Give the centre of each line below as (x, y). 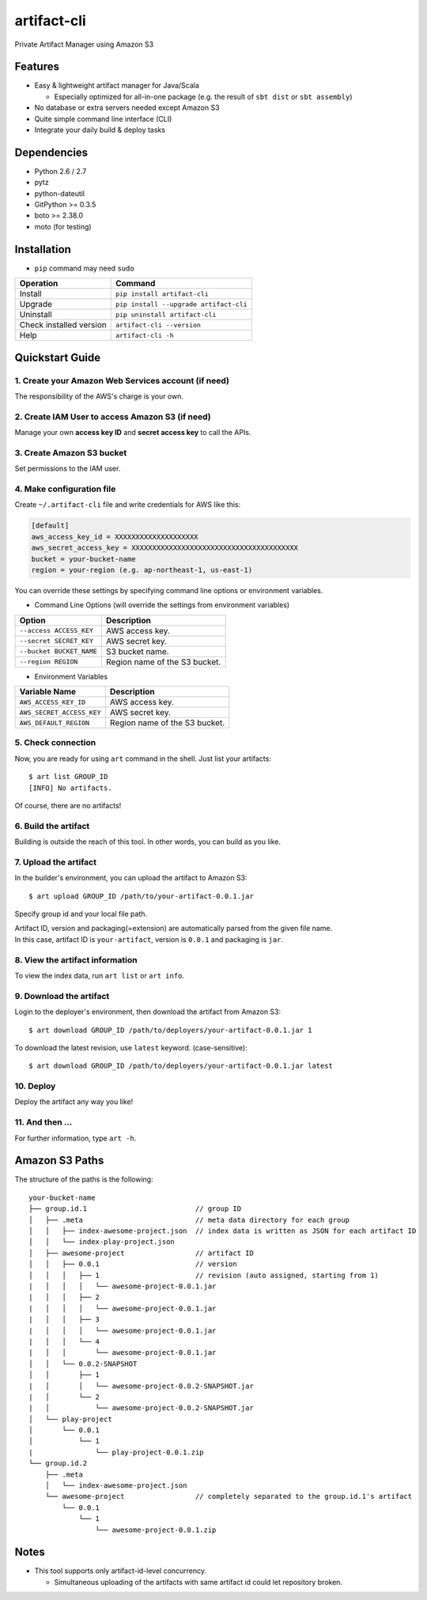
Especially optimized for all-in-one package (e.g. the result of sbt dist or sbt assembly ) (203, 96)
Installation (43, 249)
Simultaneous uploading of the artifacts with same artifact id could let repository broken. (198, 1582)
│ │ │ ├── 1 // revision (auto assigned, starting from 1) (204, 1275)
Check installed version (63, 325)
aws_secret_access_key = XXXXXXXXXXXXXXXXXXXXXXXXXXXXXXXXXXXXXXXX (165, 548)
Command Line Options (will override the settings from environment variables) (162, 605)
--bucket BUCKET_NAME (59, 651)
